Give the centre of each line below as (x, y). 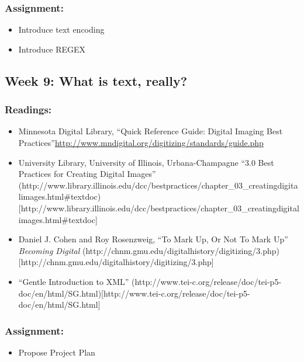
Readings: (28, 109)
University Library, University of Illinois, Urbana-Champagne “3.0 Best (146, 162)
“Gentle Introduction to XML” (74, 281)
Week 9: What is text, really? (96, 80)
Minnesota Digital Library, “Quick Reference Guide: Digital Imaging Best (151, 131)
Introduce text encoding (61, 29)
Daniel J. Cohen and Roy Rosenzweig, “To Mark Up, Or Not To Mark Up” (153, 239)
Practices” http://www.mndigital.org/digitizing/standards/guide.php (141, 142)
